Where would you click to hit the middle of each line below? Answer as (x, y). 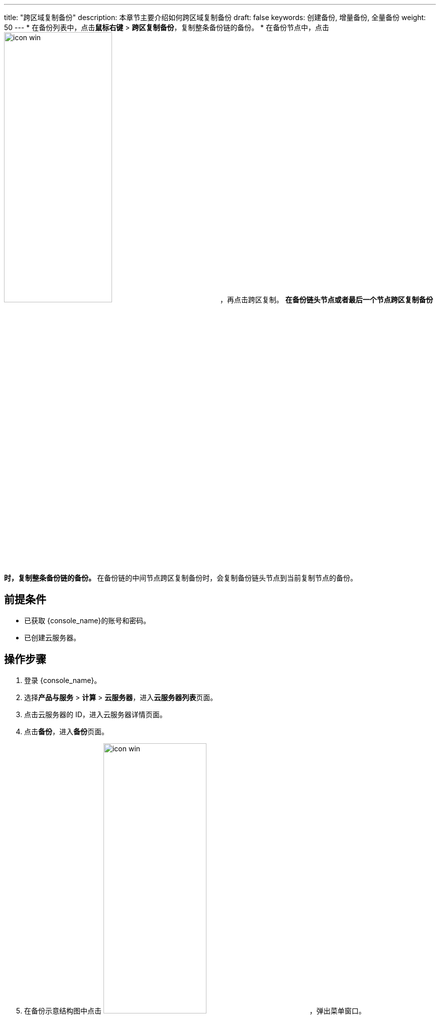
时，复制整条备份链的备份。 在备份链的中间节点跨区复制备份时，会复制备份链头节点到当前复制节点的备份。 (181, 578)
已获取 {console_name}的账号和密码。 (87, 620)
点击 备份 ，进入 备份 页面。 (66, 731)
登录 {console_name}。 (63, 680)
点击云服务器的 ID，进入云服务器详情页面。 (95, 714)
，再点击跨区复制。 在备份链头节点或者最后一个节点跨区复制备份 (326, 300)
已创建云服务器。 (52, 637)
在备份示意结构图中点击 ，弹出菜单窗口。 (195, 1010)
